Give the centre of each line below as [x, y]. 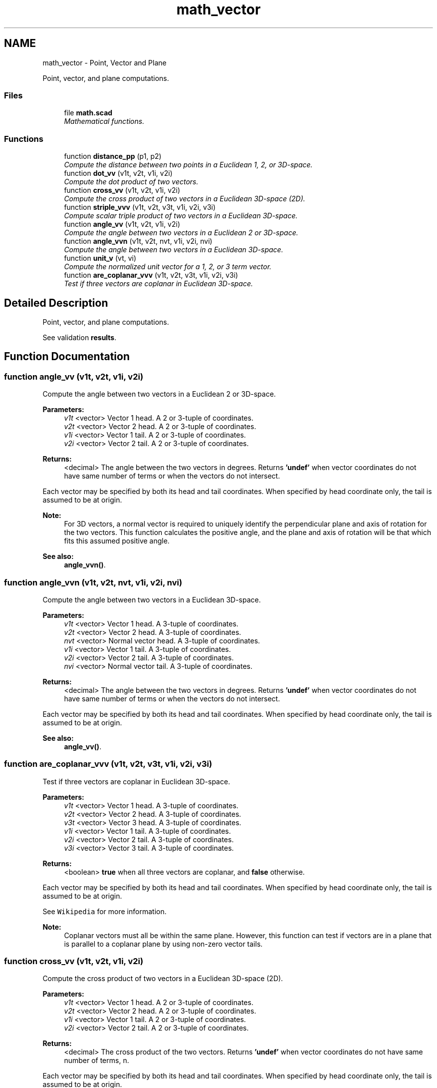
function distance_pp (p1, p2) [113, 156]
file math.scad [88, 113]
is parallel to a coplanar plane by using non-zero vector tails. [163, 944]
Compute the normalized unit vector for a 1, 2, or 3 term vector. [168, 267]
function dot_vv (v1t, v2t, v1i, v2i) [118, 173]
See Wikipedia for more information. [105, 911]
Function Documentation [67, 357]
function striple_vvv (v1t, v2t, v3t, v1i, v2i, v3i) [140, 207]
